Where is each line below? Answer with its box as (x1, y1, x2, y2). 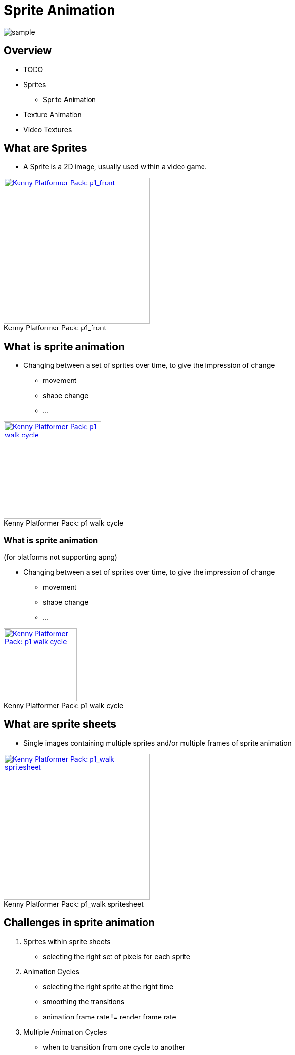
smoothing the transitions (43, 997, 125, 1006)
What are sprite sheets (4, 718, 116, 730)
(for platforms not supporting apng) (4, 553, 117, 562)
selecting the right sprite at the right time (43, 982, 174, 991)
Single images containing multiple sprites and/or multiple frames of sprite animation (23, 738, 292, 747)
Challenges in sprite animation (4, 916, 155, 929)
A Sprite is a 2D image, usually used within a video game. (23, 163, 207, 171)
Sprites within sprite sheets (23, 937, 111, 946)
